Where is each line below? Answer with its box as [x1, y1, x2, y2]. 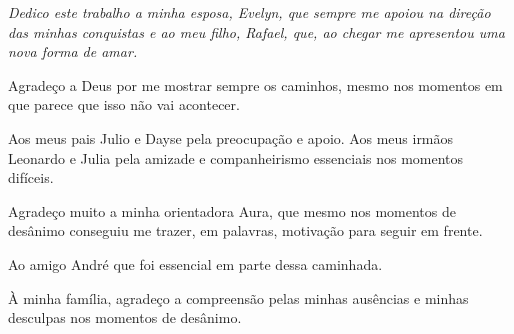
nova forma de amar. [8, 41, 138, 62]
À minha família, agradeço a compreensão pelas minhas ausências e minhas [8, 287, 469, 308]
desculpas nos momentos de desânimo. [8, 307, 242, 328]
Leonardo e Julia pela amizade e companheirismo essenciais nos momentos [8, 147, 464, 168]
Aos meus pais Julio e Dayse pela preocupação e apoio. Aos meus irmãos [8, 127, 454, 148]
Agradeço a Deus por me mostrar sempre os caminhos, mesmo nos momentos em [8, 74, 503, 95]
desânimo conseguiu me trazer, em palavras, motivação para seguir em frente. [8, 220, 483, 241]
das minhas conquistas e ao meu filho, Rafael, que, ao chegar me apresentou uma [8, 21, 505, 42]
